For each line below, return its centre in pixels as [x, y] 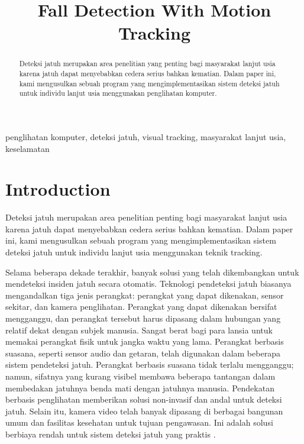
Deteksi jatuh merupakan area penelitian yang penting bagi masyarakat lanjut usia [147, 64]
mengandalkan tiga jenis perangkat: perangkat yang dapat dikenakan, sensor [145, 295]
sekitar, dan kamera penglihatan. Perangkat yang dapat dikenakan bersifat [141, 307]
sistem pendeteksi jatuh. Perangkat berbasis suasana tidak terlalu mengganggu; [150, 364]
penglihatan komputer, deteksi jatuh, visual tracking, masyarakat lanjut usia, [146, 136]
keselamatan [28, 148]
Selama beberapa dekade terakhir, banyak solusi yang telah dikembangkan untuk [152, 272]
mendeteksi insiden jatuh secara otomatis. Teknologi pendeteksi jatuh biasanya [148, 283]
